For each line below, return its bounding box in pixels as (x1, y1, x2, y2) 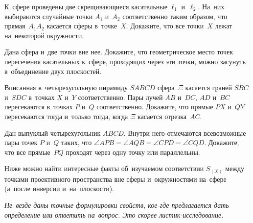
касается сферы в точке (46, 21, 117, 31)
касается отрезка (137, 111, 187, 121)
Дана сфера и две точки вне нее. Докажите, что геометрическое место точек (4, 47, 233, 57)
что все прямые (4, 147, 50, 157)
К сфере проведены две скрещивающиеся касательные (4, 1, 167, 11)
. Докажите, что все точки (126, 21, 204, 31)
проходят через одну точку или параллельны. (66, 147, 200, 157)
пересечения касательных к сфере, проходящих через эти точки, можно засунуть (4, 56, 246, 66)
